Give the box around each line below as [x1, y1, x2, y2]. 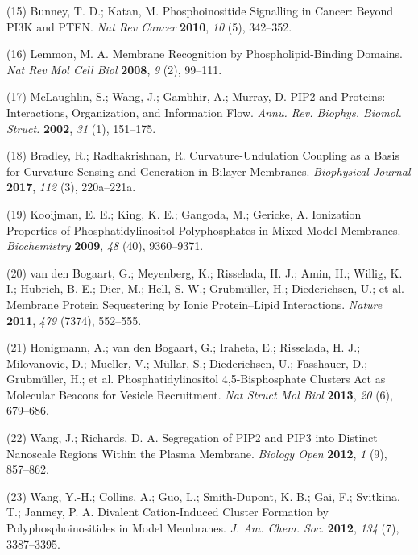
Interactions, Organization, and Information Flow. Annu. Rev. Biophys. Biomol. [6, 103, 402, 120]
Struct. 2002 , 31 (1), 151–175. [6, 119, 156, 136]
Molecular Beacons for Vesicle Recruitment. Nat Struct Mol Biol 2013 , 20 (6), [6, 386, 393, 403]
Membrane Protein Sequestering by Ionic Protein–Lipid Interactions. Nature [6, 295, 383, 312]
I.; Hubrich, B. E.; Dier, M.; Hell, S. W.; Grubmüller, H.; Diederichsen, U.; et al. [6, 280, 404, 297]
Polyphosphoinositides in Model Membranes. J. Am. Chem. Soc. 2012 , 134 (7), [6, 520, 399, 536]
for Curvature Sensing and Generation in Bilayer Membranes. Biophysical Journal [6, 162, 411, 179]
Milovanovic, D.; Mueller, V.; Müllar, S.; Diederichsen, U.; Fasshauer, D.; [6, 354, 368, 371]
